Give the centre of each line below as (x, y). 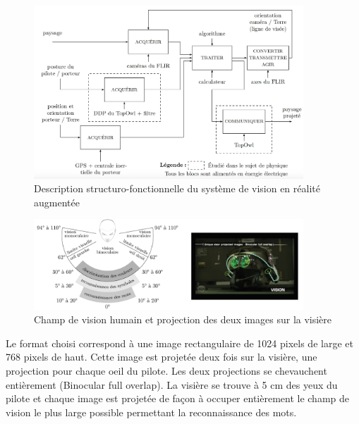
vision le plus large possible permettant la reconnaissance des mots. (151, 412)
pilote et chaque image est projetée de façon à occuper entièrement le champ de (178, 398)
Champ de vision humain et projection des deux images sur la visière (183, 319)
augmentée (57, 202)
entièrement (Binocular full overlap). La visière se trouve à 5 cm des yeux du (172, 384)
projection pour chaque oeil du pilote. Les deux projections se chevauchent (166, 370)
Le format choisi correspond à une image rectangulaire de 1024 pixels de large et (179, 343)
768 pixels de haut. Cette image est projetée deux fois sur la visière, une (162, 357)
